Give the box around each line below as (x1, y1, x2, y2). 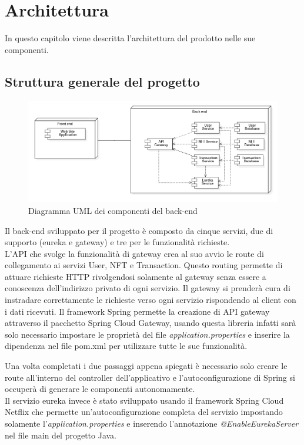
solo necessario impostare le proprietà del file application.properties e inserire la (5, 328, 290, 340)
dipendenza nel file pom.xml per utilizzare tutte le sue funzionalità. (5, 339, 248, 352)
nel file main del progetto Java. (5, 428, 117, 441)
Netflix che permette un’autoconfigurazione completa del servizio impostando (5, 406, 283, 418)
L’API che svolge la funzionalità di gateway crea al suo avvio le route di (5, 247, 264, 259)
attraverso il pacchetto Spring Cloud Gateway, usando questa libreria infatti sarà (5, 317, 296, 329)
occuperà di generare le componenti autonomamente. (5, 383, 195, 395)
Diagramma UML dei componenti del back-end (28, 204, 198, 216)
